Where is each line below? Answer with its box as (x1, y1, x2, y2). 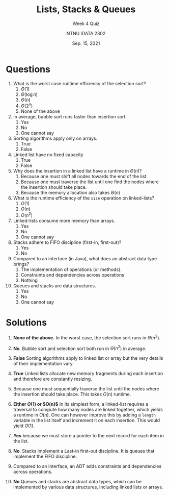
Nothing (20, 277, 38, 283)
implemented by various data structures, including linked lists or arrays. (13, 484, 163, 490)
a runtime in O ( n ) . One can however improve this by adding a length (13, 412, 156, 418)
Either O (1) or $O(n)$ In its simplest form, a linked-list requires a (13, 401, 149, 407)
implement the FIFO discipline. (13, 453, 77, 460)
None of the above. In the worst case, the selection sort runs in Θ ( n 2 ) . (13, 333, 161, 340)
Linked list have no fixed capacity (13, 152, 83, 158)
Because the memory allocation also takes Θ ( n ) (20, 190, 121, 196)
